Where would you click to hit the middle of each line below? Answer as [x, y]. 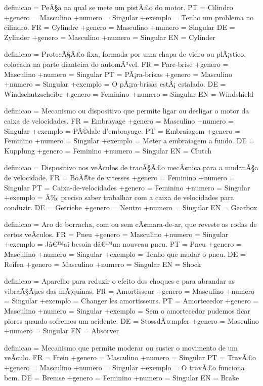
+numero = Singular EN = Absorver [62, 331]
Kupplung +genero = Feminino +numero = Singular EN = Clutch [108, 150]
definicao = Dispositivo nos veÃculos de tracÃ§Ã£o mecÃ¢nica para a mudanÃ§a [131, 167]
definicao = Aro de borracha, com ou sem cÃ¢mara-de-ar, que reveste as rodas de [130, 224]
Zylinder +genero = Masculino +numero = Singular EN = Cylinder [110, 37]
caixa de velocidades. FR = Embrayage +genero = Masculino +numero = [119, 120]
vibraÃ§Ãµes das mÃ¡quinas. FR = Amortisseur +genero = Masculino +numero [129, 291]
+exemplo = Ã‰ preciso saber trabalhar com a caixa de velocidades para [119, 197]
